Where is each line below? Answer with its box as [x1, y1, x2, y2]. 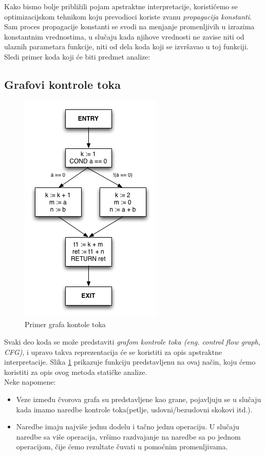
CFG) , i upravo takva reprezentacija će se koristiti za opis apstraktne [4, 346, 222, 357]
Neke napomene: [4, 376, 56, 387]
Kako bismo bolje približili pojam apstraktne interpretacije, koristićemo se [4, 1, 238, 11]
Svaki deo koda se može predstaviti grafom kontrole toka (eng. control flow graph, [4, 336, 260, 347]
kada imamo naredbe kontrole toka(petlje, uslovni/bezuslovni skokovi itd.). [16, 404, 253, 414]
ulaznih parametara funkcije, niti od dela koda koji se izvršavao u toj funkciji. [4, 41, 249, 52]
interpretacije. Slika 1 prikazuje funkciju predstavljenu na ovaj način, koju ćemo [4, 356, 256, 367]
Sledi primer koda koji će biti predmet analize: [4, 51, 150, 62]
